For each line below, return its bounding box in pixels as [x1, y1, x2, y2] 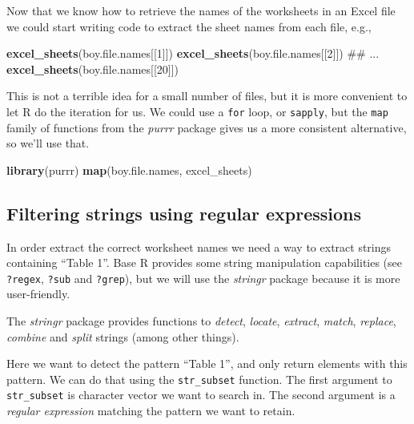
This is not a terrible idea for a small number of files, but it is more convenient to [6, 87, 408, 104]
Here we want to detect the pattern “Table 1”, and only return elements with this [6, 355, 408, 372]
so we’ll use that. [6, 135, 90, 151]
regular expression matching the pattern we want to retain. [6, 402, 295, 419]
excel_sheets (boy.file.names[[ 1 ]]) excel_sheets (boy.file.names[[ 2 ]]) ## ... [6, 45, 380, 62]
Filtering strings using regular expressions [6, 200, 362, 225]
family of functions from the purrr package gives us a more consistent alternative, [6, 119, 407, 135]
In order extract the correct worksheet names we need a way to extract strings [6, 238, 392, 255]
